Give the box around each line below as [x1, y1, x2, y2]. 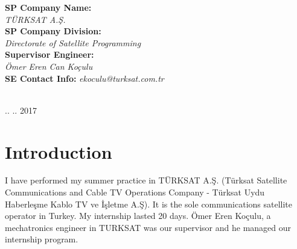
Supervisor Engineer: [5, 48, 94, 61]
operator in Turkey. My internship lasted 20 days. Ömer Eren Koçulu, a [5, 209, 271, 222]
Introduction [5, 139, 112, 164]
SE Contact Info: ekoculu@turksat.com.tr [5, 72, 164, 84]
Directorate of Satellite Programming [5, 36, 141, 49]
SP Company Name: [5, 1, 92, 13]
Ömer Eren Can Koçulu [5, 60, 93, 72]
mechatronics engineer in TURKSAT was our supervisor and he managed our [5, 221, 292, 233]
